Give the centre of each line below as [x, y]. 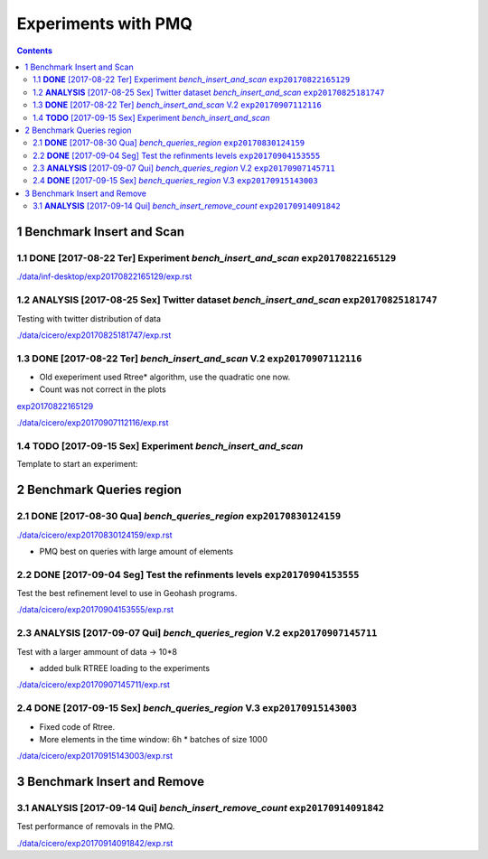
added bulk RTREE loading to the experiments [125, 668]
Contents [35, 51]
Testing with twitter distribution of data [89, 318]
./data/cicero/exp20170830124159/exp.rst [94, 535]
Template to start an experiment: [77, 464]
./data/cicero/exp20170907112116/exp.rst [93, 423]
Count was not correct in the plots [103, 389]
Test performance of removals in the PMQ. [96, 826]
